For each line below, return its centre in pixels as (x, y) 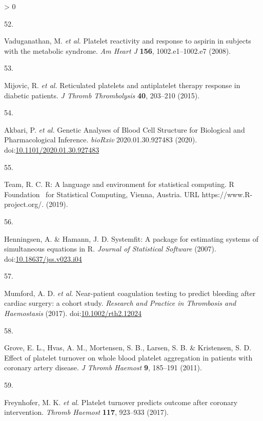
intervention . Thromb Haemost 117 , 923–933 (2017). (86, 412)
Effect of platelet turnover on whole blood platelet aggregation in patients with (128, 357)
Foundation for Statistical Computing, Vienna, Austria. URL (102, 194)
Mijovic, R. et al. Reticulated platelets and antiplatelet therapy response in (122, 85)
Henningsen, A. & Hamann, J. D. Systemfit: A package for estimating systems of (131, 238)
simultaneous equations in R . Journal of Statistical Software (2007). (110, 249)
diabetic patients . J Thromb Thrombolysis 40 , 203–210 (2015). (102, 95)
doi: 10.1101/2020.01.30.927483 (52, 149)
